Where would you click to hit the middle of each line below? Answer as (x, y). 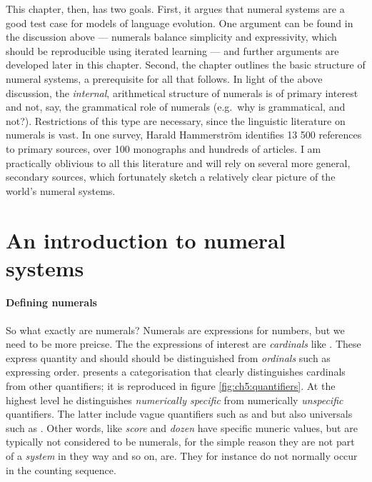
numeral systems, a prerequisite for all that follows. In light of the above (164, 78)
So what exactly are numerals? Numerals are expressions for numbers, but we (175, 330)
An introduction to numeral (146, 240)
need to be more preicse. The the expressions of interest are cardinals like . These (184, 344)
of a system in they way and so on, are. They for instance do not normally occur (182, 456)
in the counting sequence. (61, 470)
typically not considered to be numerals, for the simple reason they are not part (180, 442)
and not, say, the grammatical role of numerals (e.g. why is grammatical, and (176, 107)
